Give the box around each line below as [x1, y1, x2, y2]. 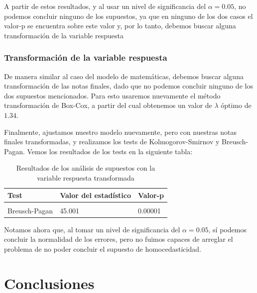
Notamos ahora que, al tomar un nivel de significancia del [4, 224, 180, 234]
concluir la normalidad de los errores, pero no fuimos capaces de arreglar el [4, 234, 233, 244]
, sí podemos [208, 224, 247, 234]
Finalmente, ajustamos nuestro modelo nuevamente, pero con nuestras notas [4, 126, 237, 137]
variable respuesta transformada [37, 172, 134, 183]
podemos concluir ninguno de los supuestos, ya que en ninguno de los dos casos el [4, 10, 253, 21]
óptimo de [221, 100, 252, 110]
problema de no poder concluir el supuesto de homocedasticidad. [4, 243, 201, 254]
